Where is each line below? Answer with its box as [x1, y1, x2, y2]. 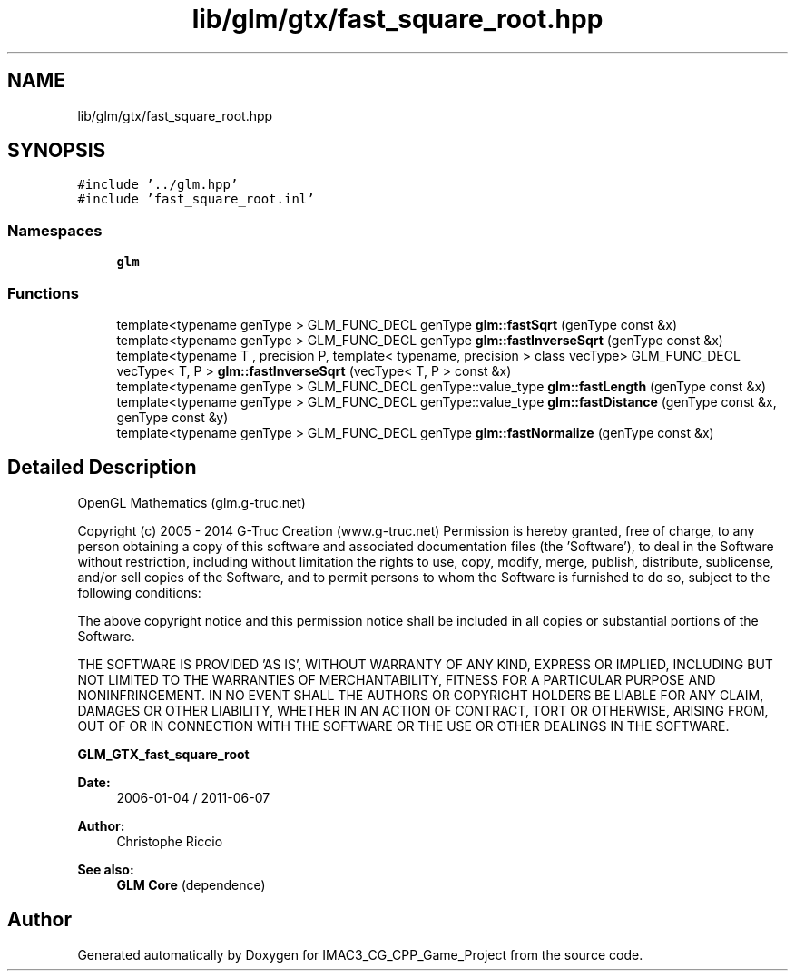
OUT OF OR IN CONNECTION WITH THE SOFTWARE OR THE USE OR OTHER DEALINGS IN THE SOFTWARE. [77, 717, 730, 734]
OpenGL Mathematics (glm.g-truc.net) [77, 494, 306, 510]
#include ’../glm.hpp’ [77, 177, 239, 193]
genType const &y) [116, 409, 229, 425]
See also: [77, 861, 134, 877]
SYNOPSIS [7, 139, 106, 163]
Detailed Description [7, 456, 197, 479]
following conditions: [77, 584, 201, 600]
